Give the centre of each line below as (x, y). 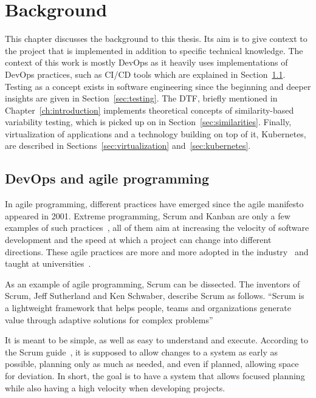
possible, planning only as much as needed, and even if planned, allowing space (152, 364)
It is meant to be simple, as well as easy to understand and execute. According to (157, 340)
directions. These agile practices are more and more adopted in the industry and (157, 251)
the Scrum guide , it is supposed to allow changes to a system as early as (142, 352)
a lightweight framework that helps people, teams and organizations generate (148, 308)
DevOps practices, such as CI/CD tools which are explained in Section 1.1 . (145, 74)
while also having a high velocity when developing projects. (115, 387)
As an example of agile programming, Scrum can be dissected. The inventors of (153, 283)
